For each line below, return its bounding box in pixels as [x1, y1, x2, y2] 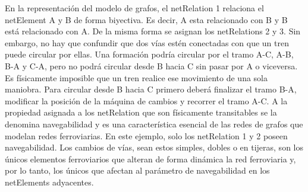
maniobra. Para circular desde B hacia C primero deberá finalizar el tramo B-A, [5, 83, 297, 95]
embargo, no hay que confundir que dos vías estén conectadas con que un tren [5, 36, 289, 49]
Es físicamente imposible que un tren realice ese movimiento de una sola [5, 71, 268, 84]
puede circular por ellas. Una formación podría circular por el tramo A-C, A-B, [5, 48, 294, 60]
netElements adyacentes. [5, 175, 94, 188]
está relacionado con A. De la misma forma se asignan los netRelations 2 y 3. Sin [5, 25, 301, 37]
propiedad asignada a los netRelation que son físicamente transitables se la [5, 106, 277, 119]
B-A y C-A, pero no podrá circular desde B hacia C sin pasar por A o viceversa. [5, 59, 298, 72]
